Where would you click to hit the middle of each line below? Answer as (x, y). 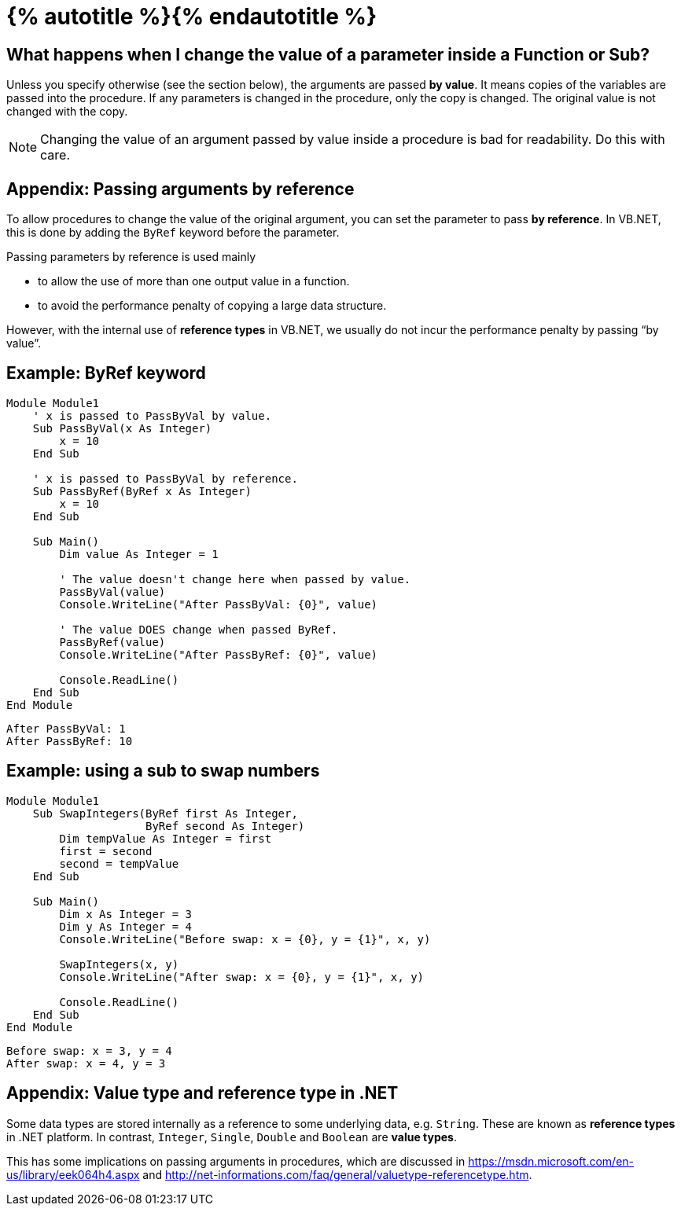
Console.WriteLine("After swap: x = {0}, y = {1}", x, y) (242, 977)
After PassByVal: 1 (66, 728)
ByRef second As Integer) (225, 826)
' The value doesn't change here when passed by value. (235, 579)
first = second (106, 851)
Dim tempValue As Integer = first (166, 838)
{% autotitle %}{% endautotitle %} (192, 17)
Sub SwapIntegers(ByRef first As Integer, (165, 813)
